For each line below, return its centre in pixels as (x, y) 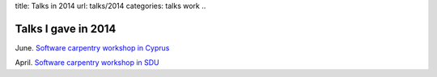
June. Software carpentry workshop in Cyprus (92, 47)
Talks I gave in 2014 (66, 28)
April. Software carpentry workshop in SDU (87, 63)
